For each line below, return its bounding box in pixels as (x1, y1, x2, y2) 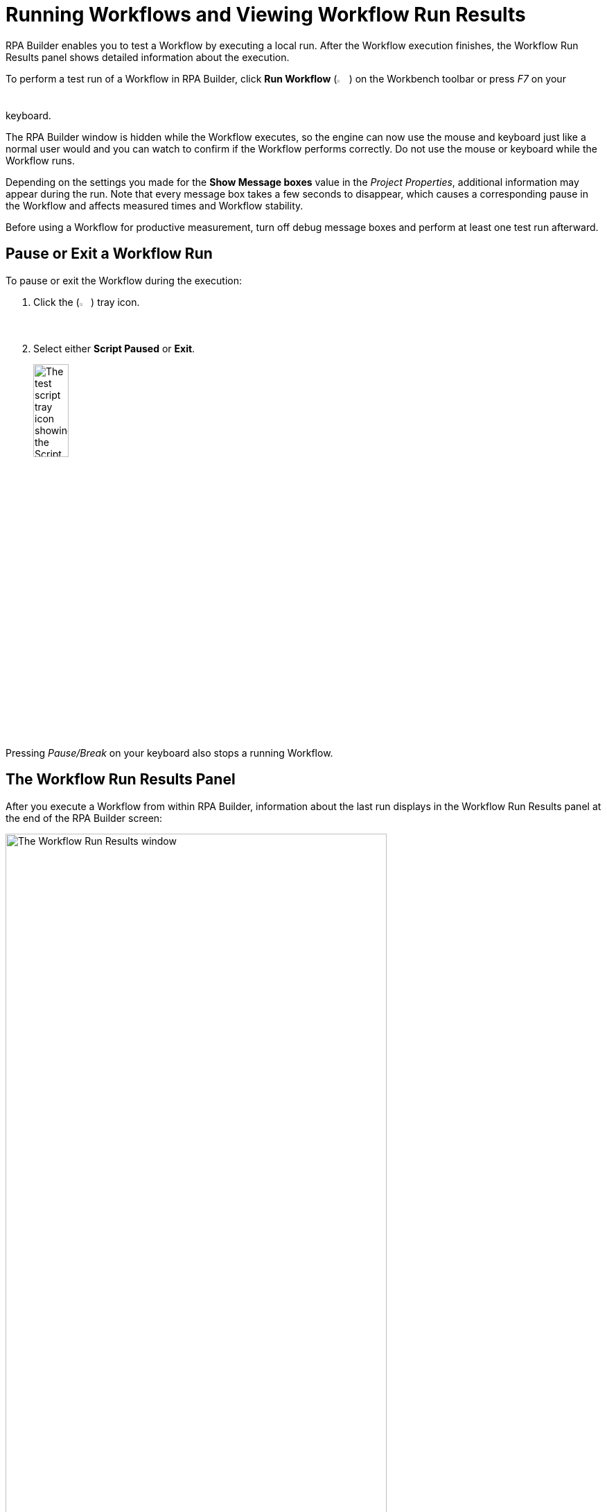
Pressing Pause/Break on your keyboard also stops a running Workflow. (6, 746, 333, 759)
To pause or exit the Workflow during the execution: (6, 274, 243, 286)
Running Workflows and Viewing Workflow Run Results (6, 3, 526, 26)
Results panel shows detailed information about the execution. (6, 51, 290, 63)
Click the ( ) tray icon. (33, 295, 140, 308)
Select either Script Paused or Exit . (33, 342, 195, 354)
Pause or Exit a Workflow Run (6, 245, 213, 263)
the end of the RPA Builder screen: (6, 811, 163, 824)
